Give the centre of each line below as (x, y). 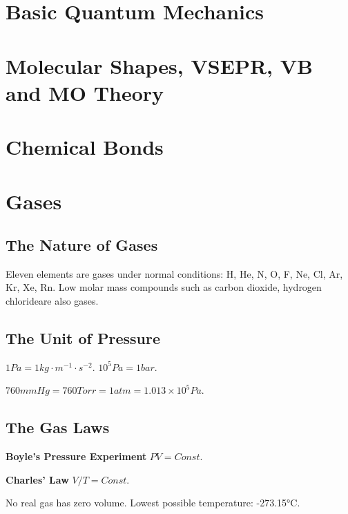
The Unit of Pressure (83, 338)
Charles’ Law (37, 479)
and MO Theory (85, 92)
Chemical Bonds (85, 147)
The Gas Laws (58, 427)
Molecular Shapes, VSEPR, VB (159, 65)
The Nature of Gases (82, 245)
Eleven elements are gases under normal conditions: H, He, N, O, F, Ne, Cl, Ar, (174, 273)
